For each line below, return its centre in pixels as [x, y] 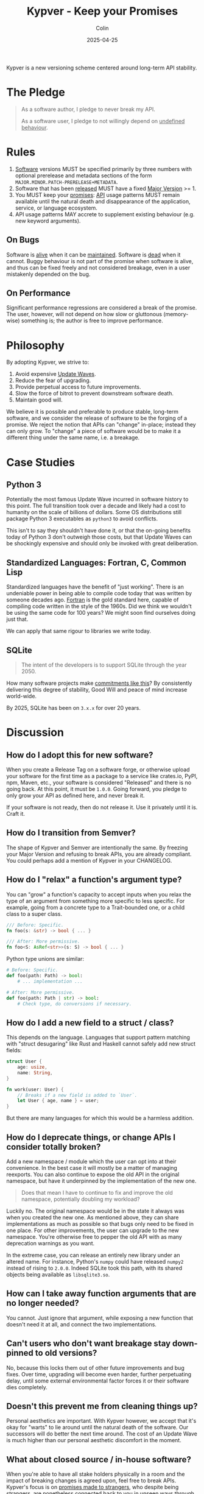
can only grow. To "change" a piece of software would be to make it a [94, 431]
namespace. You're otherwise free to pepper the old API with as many [94, 1237]
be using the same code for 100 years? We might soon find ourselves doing [101, 613]
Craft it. [16, 814]
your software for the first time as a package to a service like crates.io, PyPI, [102, 776]
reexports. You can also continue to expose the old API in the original [93, 1174]
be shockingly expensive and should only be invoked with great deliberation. [102, 543]
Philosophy [36, 345]
